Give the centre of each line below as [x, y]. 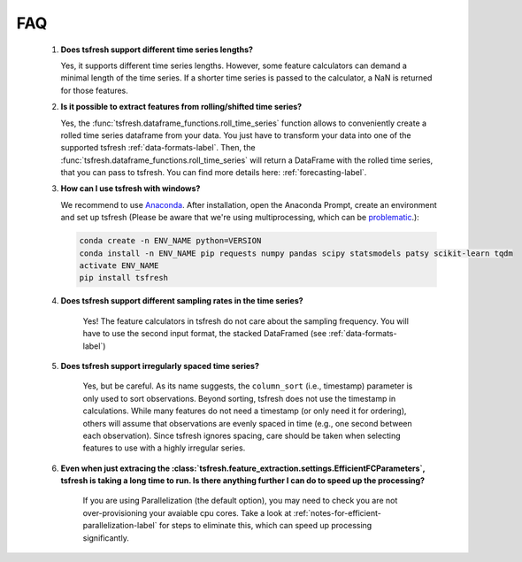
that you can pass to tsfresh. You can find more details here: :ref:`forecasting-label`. [214, 173]
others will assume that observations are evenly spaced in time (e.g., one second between [248, 423]
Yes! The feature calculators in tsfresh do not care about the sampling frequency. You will [246, 321]
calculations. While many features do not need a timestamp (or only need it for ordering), [245, 411]
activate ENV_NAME [119, 266]
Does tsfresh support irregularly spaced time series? [160, 366]
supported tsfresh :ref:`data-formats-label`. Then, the [158, 148]
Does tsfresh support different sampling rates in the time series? [182, 301]
